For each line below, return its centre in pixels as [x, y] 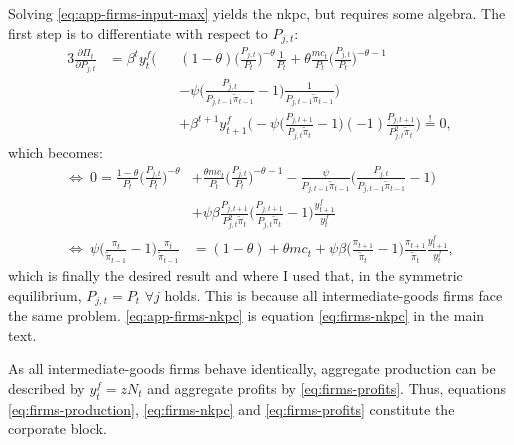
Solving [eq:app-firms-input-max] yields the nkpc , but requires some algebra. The [257, 13]
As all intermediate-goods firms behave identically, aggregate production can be [252, 368]
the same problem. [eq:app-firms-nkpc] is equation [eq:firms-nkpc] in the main [246, 315]
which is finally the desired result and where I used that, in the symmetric [235, 275]
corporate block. [57, 428]
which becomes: [55, 152]
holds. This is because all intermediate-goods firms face [333, 294]
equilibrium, [45, 294]
